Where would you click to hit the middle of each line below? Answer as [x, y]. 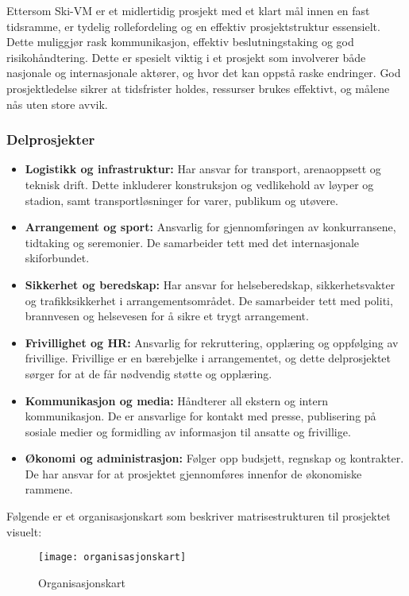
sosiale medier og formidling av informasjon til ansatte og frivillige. [188, 431]
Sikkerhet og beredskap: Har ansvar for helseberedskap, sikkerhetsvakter [210, 284]
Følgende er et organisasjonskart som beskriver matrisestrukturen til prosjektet [199, 516]
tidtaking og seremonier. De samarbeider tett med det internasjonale [192, 242]
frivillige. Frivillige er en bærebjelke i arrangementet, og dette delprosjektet [208, 358]
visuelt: [24, 531]
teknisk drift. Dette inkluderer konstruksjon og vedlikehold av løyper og [199, 184]
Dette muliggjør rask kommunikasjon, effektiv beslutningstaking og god [180, 42]
